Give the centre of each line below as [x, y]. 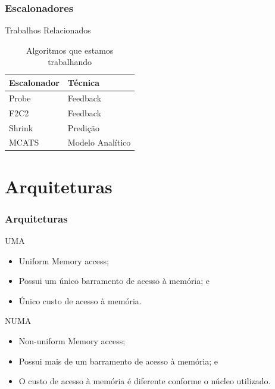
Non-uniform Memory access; [72, 341]
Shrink [21, 127]
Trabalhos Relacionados [48, 30]
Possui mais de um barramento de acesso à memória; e [118, 361]
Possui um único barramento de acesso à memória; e [114, 281]
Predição [83, 127]
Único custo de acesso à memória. [80, 300]
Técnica [84, 82]
